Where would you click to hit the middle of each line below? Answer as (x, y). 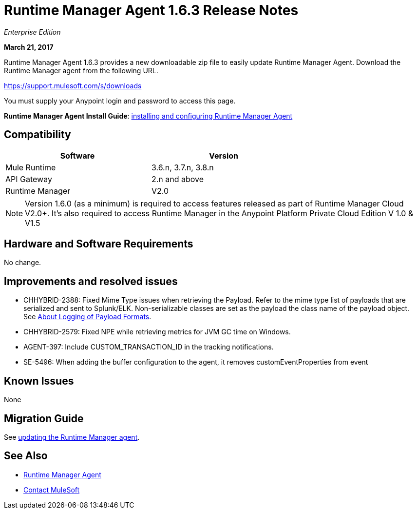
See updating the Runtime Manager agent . (72, 437)
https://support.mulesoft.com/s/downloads (73, 85)
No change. (23, 263)
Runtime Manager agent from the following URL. (81, 70)
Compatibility (38, 135)
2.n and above (178, 179)
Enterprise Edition (32, 32)
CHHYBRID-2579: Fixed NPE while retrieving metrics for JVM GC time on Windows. (157, 332)
